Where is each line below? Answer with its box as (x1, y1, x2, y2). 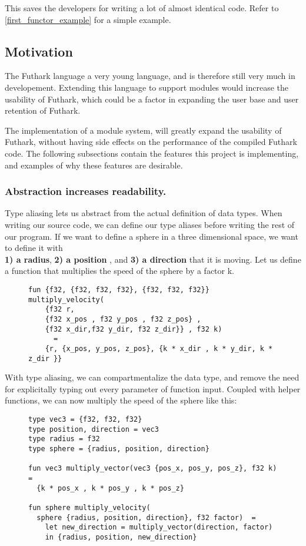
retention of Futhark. (5, 104, 81, 117)
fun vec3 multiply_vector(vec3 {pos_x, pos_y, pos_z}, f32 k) (28, 464, 277, 473)
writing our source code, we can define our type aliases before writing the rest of (5, 218, 295, 230)
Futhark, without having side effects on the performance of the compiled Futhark (5, 135, 297, 148)
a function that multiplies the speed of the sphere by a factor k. (5, 264, 234, 277)
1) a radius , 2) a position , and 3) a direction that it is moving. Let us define (5, 253, 301, 265)
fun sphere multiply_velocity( (28, 503, 151, 512)
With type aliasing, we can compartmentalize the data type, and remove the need (5, 371, 300, 383)
